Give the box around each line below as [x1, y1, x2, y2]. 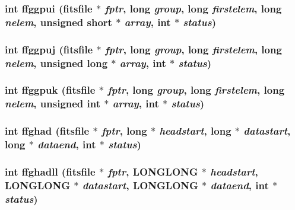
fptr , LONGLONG [107, 164, 198, 179]
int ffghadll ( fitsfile [5, 164, 96, 179]
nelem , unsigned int [5, 96, 101, 111]
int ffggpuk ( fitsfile [5, 82, 96, 97]
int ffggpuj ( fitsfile [5, 42, 93, 56]
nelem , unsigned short [5, 14, 112, 29]
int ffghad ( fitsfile [5, 123, 90, 138]
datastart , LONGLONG [82, 177, 198, 192]
